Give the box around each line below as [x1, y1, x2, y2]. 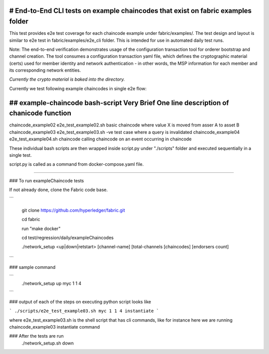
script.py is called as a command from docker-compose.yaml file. [9, 161, 144, 167]
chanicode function [9, 109, 72, 118]
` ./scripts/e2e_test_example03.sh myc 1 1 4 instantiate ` [9, 308, 159, 314]
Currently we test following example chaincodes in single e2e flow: [9, 85, 147, 92]
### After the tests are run [9, 333, 64, 339]
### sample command [9, 264, 56, 270]
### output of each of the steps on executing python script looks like [9, 299, 151, 305]
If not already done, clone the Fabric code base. [9, 187, 108, 193]
